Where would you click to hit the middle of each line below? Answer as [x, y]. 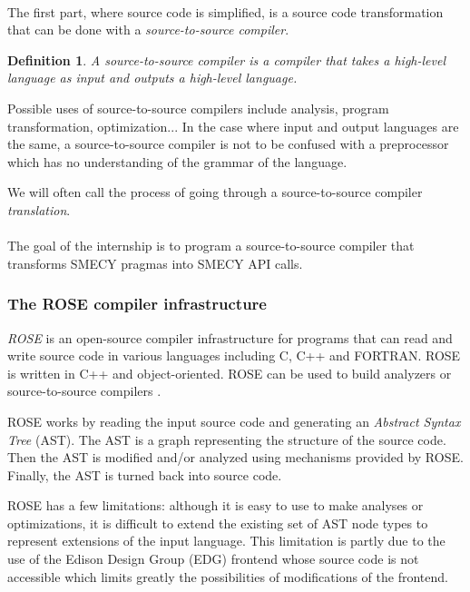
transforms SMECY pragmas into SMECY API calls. [155, 263]
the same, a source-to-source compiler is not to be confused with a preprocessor [228, 144]
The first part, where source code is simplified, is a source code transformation [225, 11]
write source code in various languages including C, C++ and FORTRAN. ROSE [234, 355]
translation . [39, 209]
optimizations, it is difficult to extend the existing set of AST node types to [218, 523]
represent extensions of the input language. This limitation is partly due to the [226, 541]
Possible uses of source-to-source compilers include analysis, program [198, 108]
